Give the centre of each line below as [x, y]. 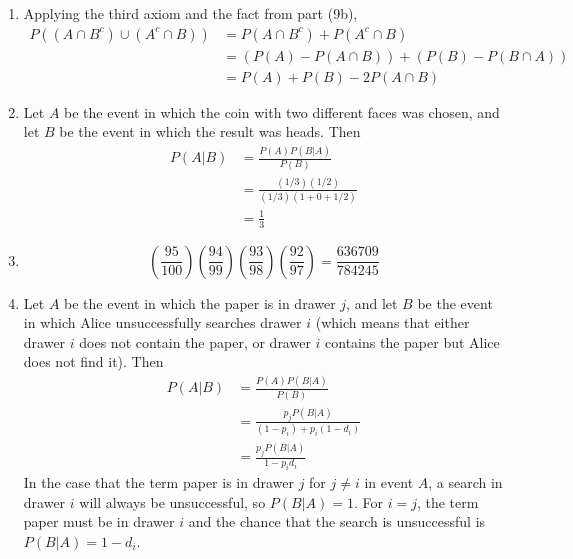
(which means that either [392, 322]
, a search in [465, 482]
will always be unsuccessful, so [172, 501]
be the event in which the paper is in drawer [200, 302]
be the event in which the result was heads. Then [210, 131]
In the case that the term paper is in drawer [158, 482]
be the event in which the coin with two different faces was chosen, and [282, 111]
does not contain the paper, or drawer [195, 341]
